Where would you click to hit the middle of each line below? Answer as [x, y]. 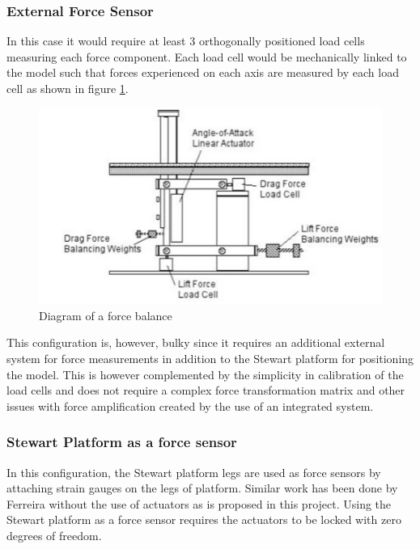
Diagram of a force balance [106, 315]
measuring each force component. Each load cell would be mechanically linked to [207, 56]
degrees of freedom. [54, 535]
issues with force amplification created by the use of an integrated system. [190, 405]
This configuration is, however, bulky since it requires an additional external [196, 342]
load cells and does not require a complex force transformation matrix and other [206, 390]
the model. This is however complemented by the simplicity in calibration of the [205, 374]
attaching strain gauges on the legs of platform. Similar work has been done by [202, 488]
